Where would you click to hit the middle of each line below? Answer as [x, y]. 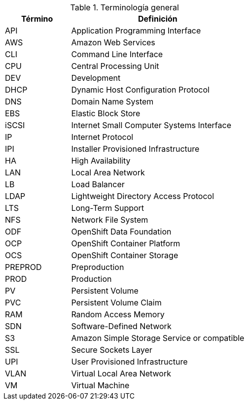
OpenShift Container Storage [125, 255]
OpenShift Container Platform [126, 243]
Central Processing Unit [115, 66]
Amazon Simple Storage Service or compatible [158, 338]
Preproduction [98, 267]
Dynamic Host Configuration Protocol [140, 90]
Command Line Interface [117, 54]
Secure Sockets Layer [112, 350]
